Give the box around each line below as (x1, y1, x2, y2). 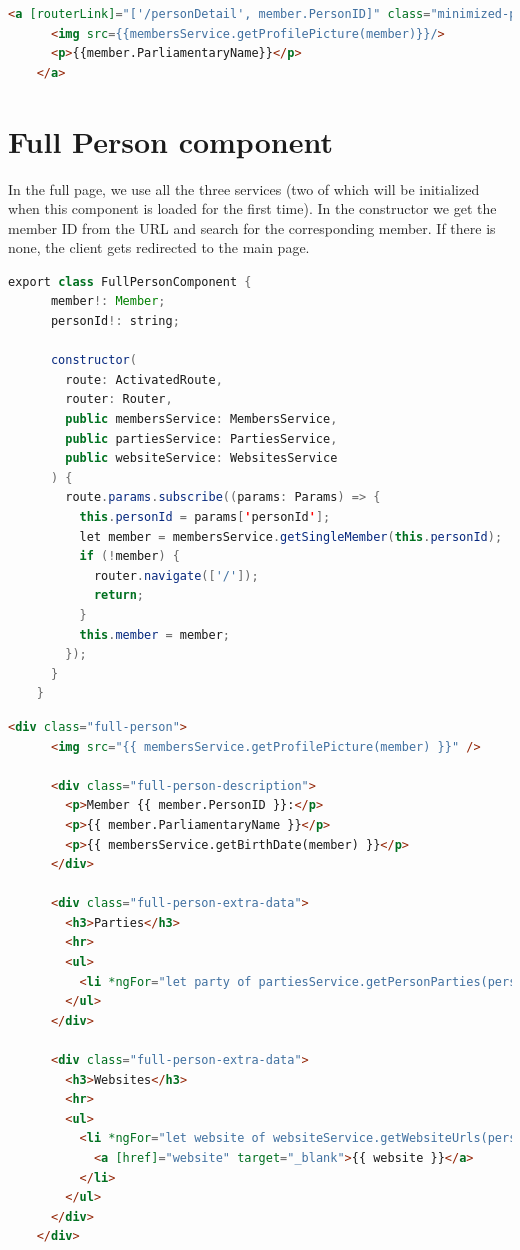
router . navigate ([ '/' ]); (93, 568, 259, 583)
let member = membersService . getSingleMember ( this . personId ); (79, 529, 503, 544)
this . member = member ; (79, 627, 230, 642)
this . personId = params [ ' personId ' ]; (79, 510, 331, 524)
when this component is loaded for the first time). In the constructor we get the (8, 198, 497, 219)
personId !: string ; (50, 314, 180, 329)
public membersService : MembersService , (65, 412, 338, 427)
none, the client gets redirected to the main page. (8, 237, 310, 258)
